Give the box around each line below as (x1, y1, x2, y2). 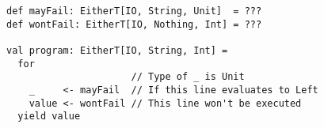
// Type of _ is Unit (131, 71, 245, 83)
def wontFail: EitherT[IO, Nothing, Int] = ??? (6, 18, 262, 30)
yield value (17, 111, 81, 122)
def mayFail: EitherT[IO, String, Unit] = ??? (6, 6, 262, 17)
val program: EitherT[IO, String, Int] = (6, 44, 228, 56)
